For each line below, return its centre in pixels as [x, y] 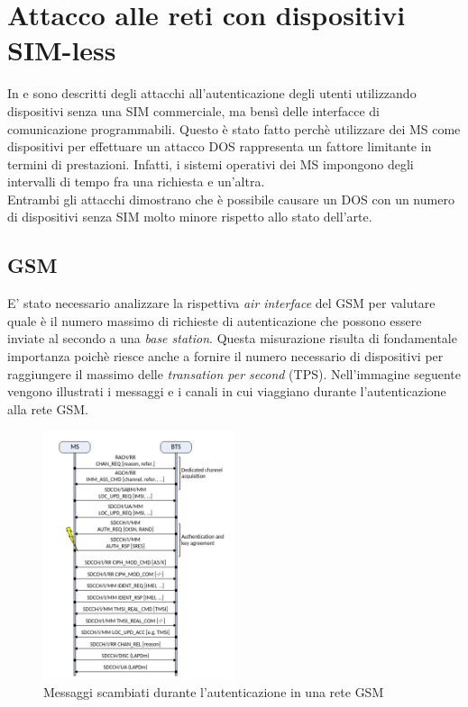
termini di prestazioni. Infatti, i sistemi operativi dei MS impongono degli [211, 163]
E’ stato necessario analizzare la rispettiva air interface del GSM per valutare [221, 303]
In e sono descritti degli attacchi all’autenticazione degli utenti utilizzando [212, 93]
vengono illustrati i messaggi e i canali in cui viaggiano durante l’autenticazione [227, 391]
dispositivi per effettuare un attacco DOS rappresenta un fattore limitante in [220, 146]
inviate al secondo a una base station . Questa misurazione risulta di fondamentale [232, 338]
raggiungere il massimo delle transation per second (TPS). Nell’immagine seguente [234, 373]
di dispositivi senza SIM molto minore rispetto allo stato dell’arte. [190, 217]
